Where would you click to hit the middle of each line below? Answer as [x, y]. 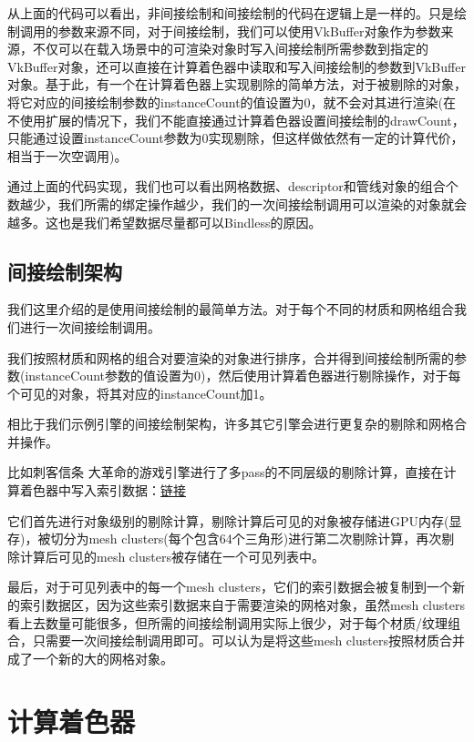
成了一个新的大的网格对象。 [90, 658]
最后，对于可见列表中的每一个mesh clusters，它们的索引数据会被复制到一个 [230, 587]
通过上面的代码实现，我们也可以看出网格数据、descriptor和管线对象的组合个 [233, 186]
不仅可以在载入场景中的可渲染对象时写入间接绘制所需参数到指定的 [230, 49]
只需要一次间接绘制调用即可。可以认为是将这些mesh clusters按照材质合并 [248, 640]
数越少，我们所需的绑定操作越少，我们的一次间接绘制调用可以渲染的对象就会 [237, 203]
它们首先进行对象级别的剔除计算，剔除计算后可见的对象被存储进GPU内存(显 [235, 520]
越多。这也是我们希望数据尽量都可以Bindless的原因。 [165, 222]
